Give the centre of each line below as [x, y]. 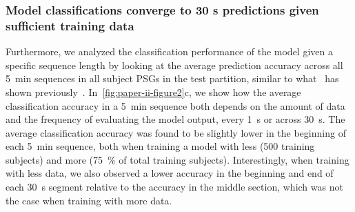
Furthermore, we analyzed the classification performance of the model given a [169, 51]
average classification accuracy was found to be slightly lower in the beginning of [176, 132]
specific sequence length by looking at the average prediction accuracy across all [174, 65]
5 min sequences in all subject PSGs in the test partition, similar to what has [172, 78]
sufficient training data [70, 25]
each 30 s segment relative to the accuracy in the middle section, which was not [174, 187]
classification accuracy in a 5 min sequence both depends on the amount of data [175, 105]
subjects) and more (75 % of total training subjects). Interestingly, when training [177, 159]
